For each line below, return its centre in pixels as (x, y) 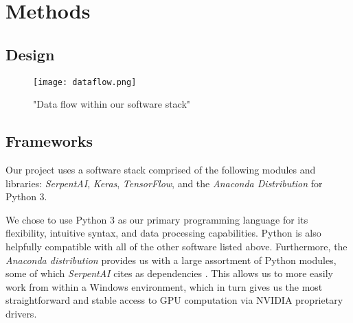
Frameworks (49, 141)
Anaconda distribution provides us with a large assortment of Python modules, (171, 260)
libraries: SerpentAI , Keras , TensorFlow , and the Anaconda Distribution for (164, 183)
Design (30, 54)
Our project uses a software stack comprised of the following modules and (161, 170)
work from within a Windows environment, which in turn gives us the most (164, 286)
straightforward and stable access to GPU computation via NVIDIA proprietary (174, 300)
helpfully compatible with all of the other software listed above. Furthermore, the (176, 246)
